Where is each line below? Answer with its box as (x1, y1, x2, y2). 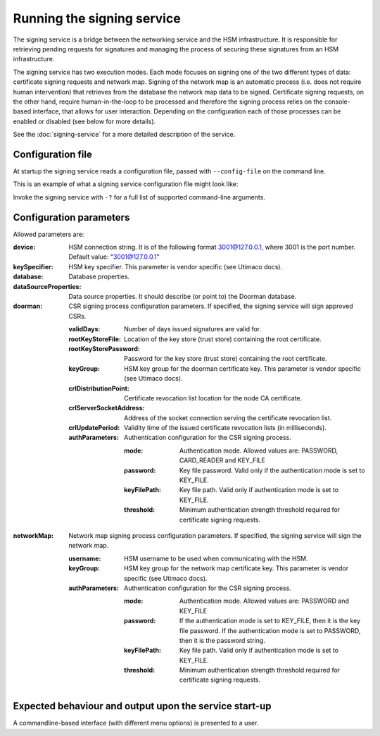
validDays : (68, 325, 101, 333)
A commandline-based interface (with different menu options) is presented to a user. (13, 719, 259, 728)
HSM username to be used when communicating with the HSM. (124, 554, 308, 563)
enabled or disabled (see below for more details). (13, 117, 156, 125)
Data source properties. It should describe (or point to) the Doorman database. (68, 293, 297, 300)
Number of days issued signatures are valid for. (124, 325, 262, 333)
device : (13, 243, 36, 252)
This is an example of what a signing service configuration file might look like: (13, 180, 239, 188)
